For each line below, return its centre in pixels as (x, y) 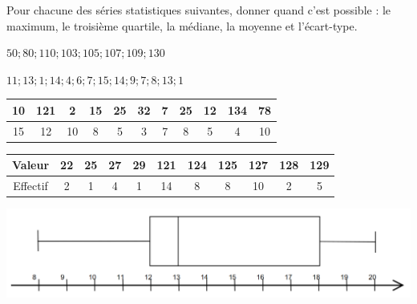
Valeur (31, 165)
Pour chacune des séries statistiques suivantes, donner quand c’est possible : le (199, 10)
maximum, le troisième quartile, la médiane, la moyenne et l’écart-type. (182, 25)
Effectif (30, 186)
